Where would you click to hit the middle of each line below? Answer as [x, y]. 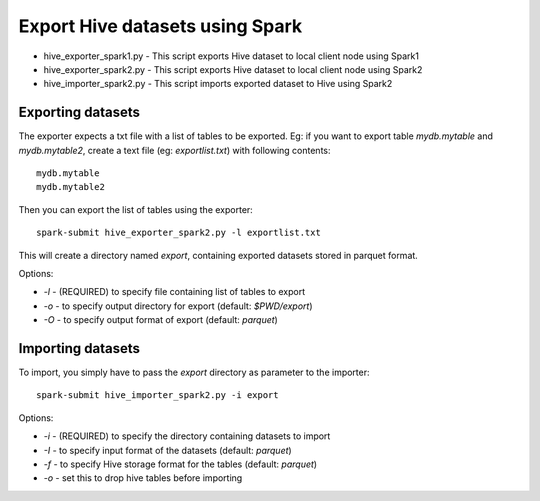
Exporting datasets [79, 112]
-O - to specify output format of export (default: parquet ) [161, 320]
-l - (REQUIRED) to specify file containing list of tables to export [174, 292]
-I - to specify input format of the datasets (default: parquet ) [167, 450]
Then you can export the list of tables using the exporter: [136, 209]
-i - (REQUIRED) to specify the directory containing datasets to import [187, 436]
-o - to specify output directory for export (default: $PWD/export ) [178, 306]
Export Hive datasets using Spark [160, 26]
